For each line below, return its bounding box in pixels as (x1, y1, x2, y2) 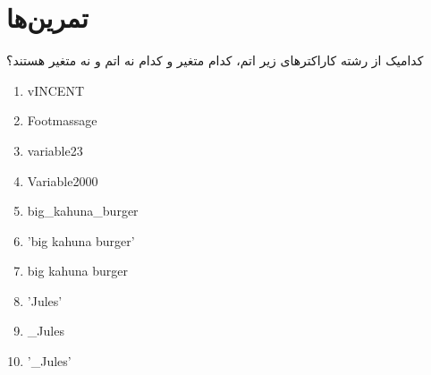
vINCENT (27, 81, 84, 99)
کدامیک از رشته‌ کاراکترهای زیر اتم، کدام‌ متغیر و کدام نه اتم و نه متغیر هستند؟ (6, 51, 424, 70)
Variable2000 (27, 171, 98, 190)
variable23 (27, 141, 83, 159)
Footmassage (27, 111, 97, 130)
